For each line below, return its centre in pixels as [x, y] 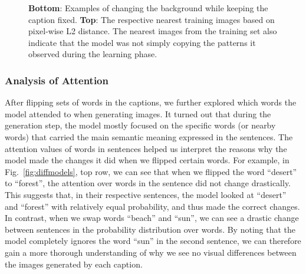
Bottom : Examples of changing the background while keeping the [148, 8]
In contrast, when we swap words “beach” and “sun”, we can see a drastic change [152, 218]
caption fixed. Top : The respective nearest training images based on [152, 19]
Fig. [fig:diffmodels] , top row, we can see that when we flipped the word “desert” [151, 171]
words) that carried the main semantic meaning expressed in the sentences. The [149, 136]
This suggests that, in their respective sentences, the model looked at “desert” [146, 194]
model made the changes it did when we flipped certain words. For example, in [147, 160]
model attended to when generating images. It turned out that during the [138, 113]
